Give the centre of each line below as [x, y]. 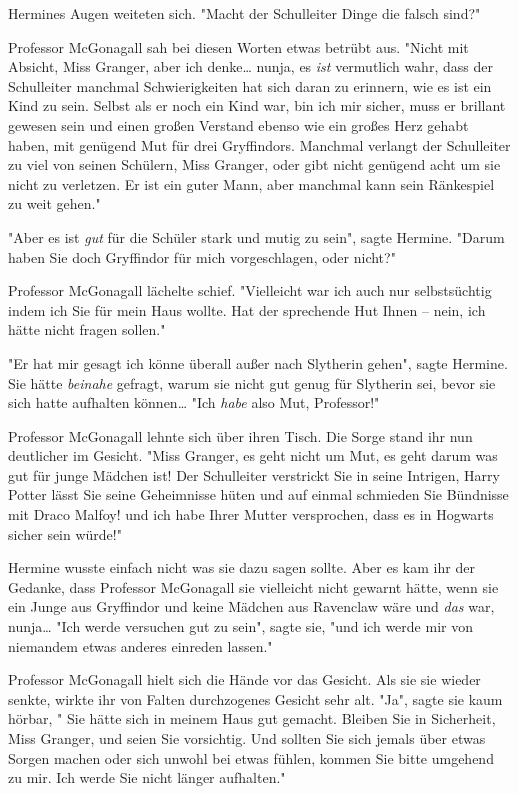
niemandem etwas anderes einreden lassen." [140, 645]
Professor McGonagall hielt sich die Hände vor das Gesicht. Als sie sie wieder [244, 679]
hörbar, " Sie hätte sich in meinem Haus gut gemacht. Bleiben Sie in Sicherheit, [252, 718]
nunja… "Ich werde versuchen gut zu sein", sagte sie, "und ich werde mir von [240, 626]
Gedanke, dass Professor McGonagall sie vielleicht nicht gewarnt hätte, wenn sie [253, 586]
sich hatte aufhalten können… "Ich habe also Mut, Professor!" [194, 402]
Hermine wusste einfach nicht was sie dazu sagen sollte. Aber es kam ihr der [241, 567]
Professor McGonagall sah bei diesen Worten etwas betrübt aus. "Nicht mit [238, 46]
